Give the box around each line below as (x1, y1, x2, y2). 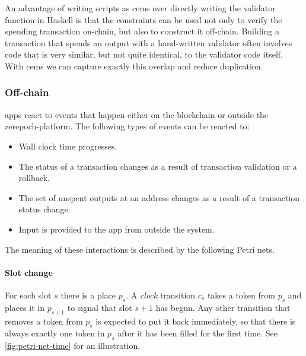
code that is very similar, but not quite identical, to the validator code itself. (5, 48, 283, 61)
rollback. (18, 171, 50, 184)
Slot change (5, 266, 53, 278)
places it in (5, 301, 44, 313)
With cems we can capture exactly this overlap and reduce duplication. (5, 59, 263, 72)
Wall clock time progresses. (18, 139, 117, 152)
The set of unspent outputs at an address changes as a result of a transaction (18, 191, 300, 204)
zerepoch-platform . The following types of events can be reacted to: (5, 120, 250, 132)
